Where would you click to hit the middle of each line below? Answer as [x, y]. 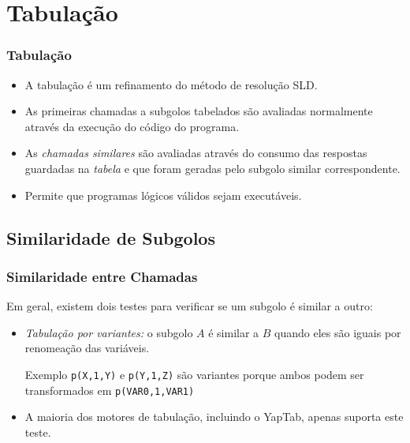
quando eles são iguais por [338, 332]
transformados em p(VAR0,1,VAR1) [110, 390]
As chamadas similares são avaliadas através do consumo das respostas [196, 153]
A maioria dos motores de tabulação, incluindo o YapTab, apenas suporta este [214, 417]
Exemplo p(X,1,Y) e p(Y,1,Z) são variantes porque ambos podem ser [194, 374]
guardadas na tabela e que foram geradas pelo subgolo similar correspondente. [212, 168]
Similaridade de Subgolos [111, 237]
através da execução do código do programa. [132, 126]
